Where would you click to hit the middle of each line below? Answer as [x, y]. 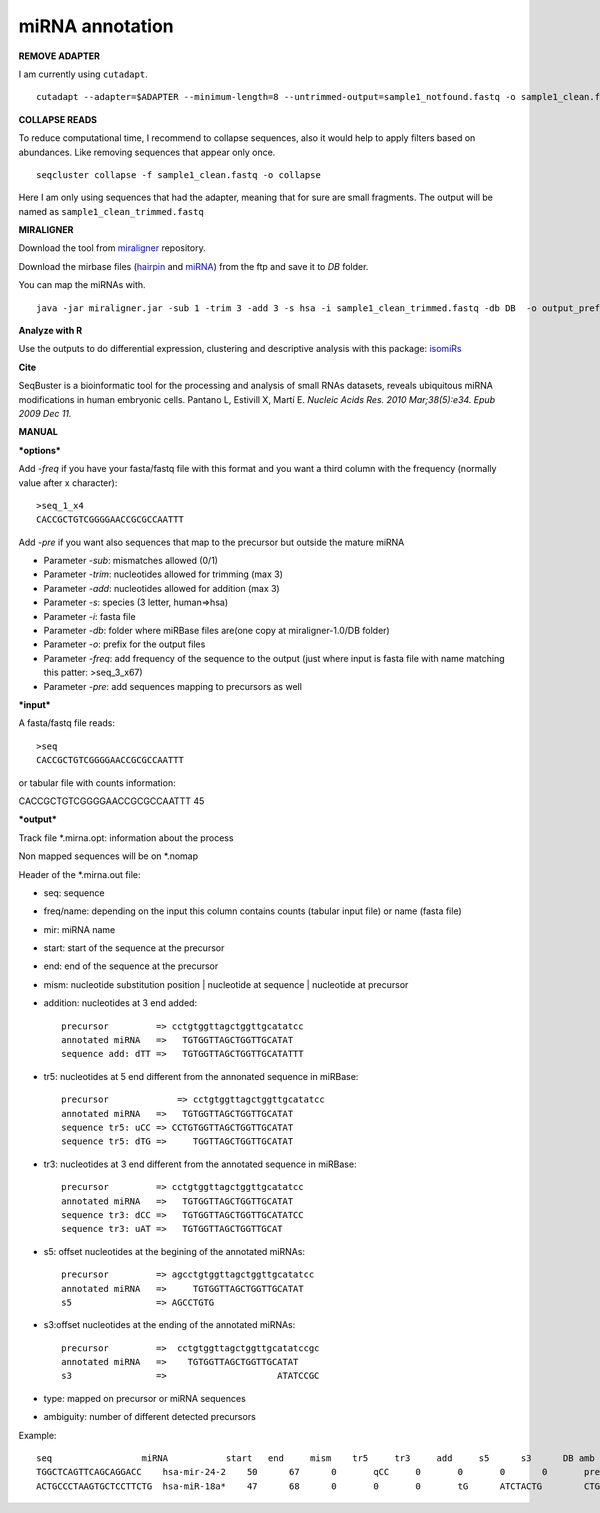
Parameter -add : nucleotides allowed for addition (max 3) [161, 588]
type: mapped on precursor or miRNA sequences [145, 1398]
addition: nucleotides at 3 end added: [120, 1003]
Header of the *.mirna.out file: [79, 874]
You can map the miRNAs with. [82, 285]
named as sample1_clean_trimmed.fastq [111, 211]
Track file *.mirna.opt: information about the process [126, 837]
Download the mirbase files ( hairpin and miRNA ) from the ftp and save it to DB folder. [193, 266]
